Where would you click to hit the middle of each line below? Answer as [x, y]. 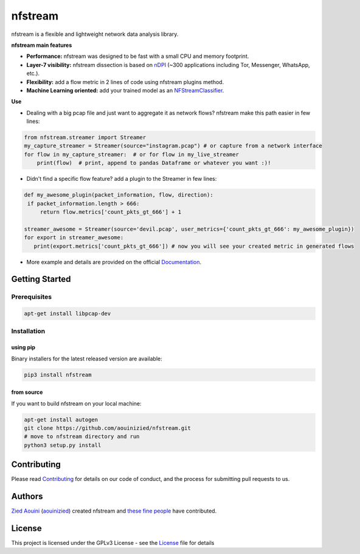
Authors [27, 496]
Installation [28, 331]
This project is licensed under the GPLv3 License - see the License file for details [113, 543]
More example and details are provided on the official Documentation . [114, 262]
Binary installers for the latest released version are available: [87, 359]
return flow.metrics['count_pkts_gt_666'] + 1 [111, 212]
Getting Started [41, 279]
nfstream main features [42, 45]
